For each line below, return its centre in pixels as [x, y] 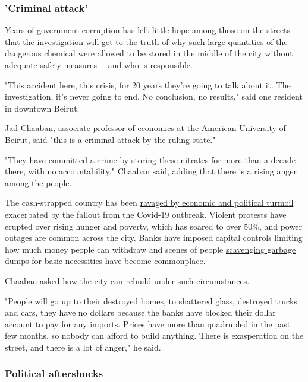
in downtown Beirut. [42, 108]
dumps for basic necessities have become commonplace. [105, 261]
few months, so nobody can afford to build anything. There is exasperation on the [154, 335]
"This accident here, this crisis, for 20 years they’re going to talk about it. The [148, 85]
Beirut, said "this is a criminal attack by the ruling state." [110, 139]
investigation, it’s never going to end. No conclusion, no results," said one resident [154, 96]
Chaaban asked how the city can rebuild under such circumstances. [127, 280]
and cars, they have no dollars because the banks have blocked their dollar [140, 312]
